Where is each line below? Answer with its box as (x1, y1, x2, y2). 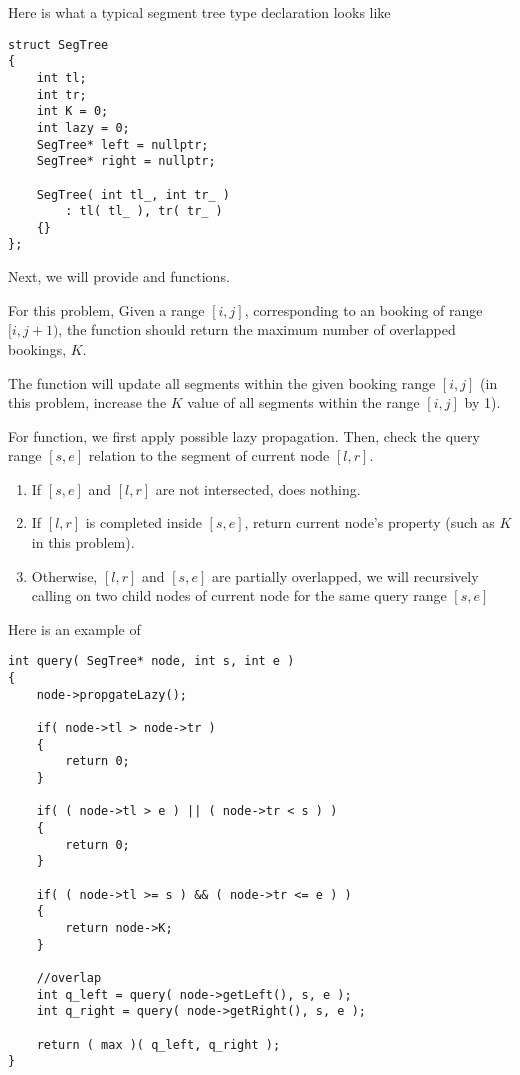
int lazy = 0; (36, 120, 130, 135)
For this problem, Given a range (8, 299, 205, 320)
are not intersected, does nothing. (155, 478, 361, 499)
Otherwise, (31, 565, 98, 586)
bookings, (8, 338, 67, 359)
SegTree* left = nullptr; (36, 137, 209, 152)
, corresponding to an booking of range (244, 299, 483, 320)
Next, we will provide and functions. (8, 266, 230, 287)
